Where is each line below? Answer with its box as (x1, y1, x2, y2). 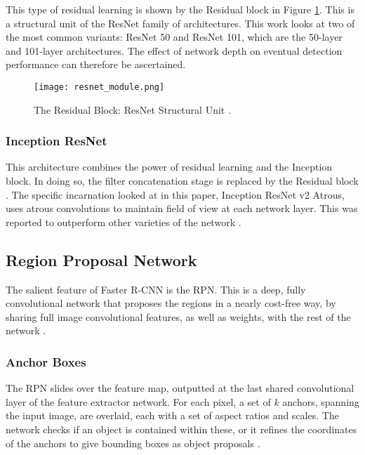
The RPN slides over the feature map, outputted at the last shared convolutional (6, 381, 354, 395)
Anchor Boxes (6, 352, 86, 370)
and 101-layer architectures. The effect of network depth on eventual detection (6, 43, 343, 58)
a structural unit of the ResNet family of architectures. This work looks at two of (6, 15, 355, 30)
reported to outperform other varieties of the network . (6, 214, 241, 229)
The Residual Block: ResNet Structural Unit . (34, 102, 231, 117)
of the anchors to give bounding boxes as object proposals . (6, 435, 260, 450)
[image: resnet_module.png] (34, 81, 165, 92)
